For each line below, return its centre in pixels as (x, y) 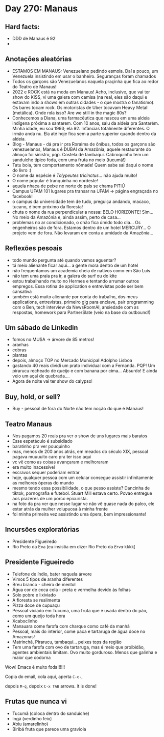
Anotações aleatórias (38, 59)
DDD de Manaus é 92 (34, 38)
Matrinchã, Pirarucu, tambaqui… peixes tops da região (67, 642)
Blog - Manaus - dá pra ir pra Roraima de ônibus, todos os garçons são (84, 144)
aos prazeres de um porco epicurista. (50, 499)
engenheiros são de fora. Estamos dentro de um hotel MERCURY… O (81, 227)
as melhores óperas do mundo (43, 483)
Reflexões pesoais (34, 248)
